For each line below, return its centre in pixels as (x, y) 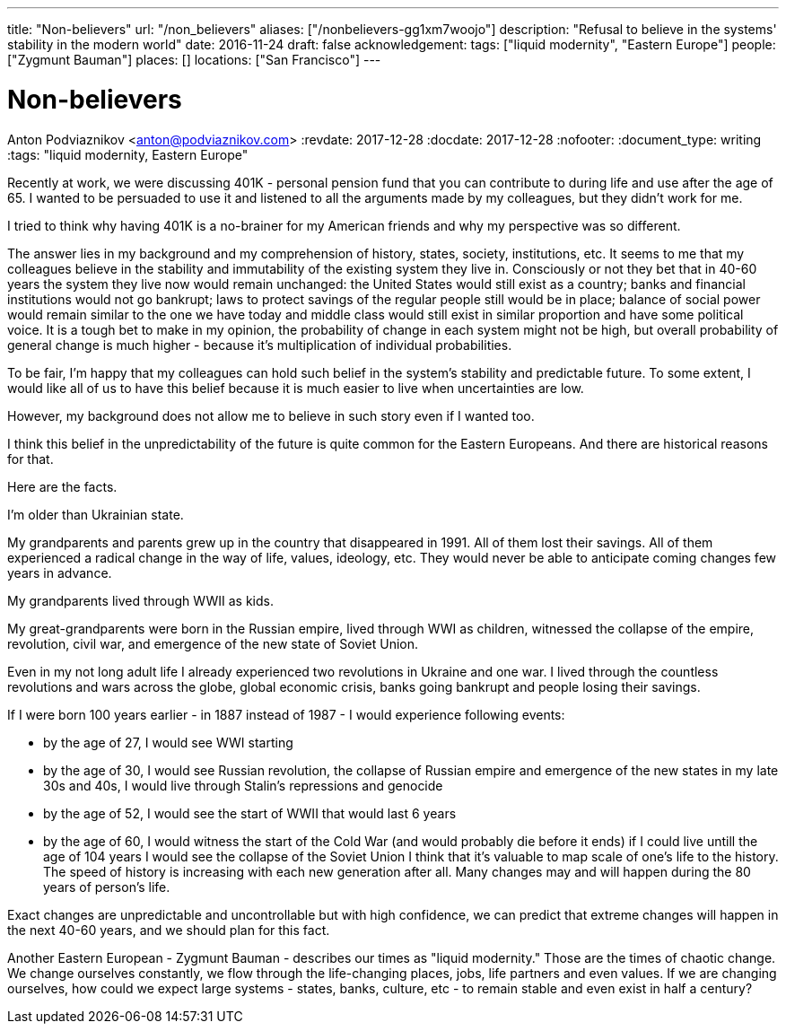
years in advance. (60, 572)
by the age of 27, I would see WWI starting (168, 742)
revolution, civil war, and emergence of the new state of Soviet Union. (213, 643)
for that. (31, 459)
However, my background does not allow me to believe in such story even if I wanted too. (271, 415)
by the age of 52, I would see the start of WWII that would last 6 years (250, 813)
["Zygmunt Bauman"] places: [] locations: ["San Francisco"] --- (194, 60)
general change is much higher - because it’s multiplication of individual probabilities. (260, 345)
